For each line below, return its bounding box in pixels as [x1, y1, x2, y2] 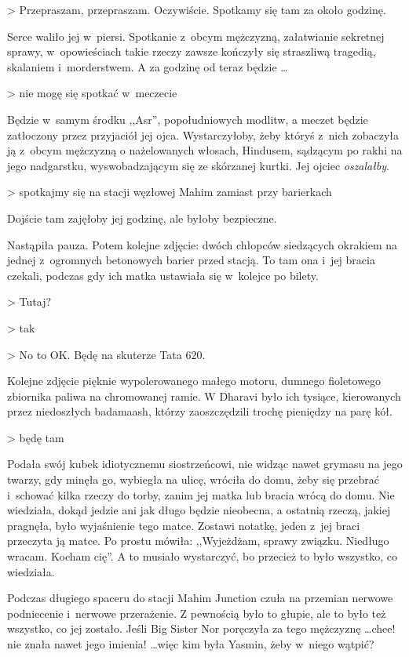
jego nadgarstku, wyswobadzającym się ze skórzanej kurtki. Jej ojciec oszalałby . [7, 157, 389, 173]
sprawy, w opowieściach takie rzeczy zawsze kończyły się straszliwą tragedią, [7, 43, 376, 60]
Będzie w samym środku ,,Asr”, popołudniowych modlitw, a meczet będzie [7, 111, 368, 127]
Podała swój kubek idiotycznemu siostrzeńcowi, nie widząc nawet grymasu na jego [7, 456, 403, 472]
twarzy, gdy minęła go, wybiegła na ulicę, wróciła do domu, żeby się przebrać [7, 471, 379, 488]
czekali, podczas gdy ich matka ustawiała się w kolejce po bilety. [7, 267, 319, 283]
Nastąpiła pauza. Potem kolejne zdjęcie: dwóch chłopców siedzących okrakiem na [7, 236, 398, 252]
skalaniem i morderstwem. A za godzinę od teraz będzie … [7, 58, 288, 74]
